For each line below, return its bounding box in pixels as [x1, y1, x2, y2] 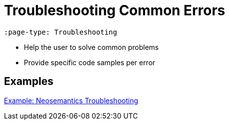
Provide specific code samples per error [24, 58, 155, 67]
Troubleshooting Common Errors [4, 2, 226, 19]
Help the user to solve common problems [24, 42, 159, 51]
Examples [4, 75, 54, 88]
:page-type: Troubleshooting [4, 28, 117, 36]
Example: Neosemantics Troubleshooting [4, 96, 138, 105]
